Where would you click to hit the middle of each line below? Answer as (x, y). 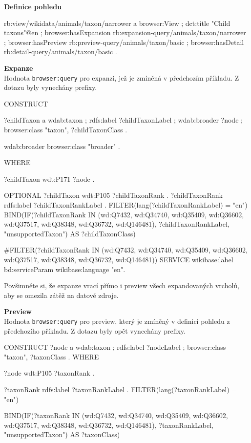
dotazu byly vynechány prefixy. (51, 87)
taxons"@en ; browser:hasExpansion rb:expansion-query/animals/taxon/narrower (125, 32)
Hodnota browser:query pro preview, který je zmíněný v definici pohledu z (117, 321)
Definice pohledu (33, 6)
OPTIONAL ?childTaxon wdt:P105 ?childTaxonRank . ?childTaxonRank (113, 195)
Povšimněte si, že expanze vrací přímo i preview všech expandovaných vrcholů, (122, 285)
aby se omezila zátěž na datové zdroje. (61, 295)
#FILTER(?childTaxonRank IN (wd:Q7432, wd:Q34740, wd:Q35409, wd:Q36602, (126, 250)
